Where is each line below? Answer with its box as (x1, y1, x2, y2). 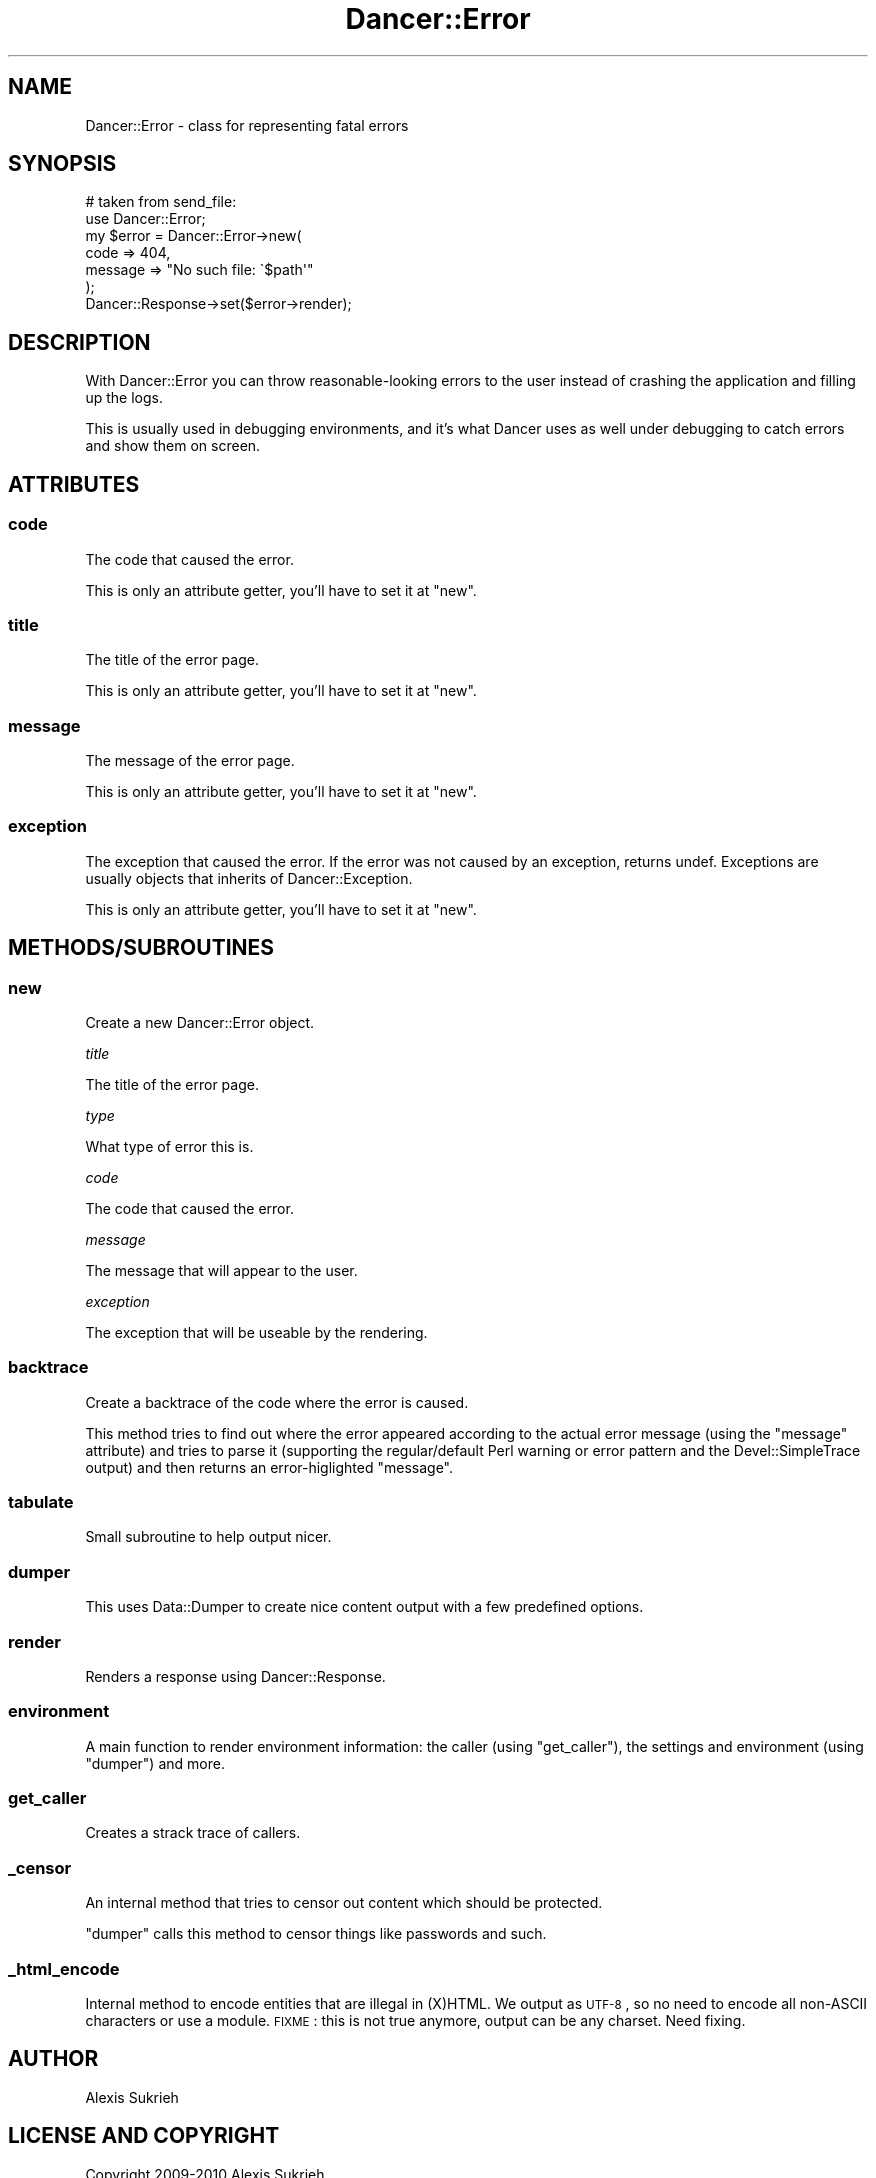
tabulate (8, 1492, 74, 1513)
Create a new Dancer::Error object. (85, 1013, 315, 1031)
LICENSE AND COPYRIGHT (8, 2123, 280, 2149)
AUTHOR (8, 2046, 99, 2072)
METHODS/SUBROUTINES (8, 935, 275, 961)
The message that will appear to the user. (85, 1261, 358, 1279)
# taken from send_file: (85, 193, 237, 211)
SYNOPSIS (8, 151, 117, 177)
